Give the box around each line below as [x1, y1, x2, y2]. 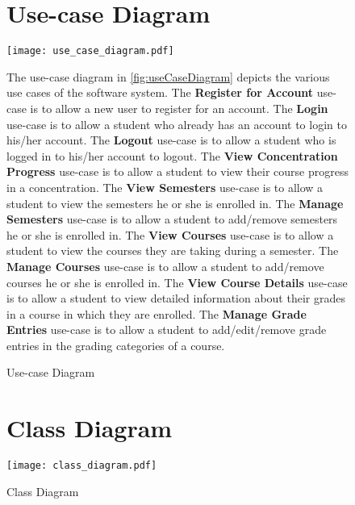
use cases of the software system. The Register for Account [6, 84, 314, 101]
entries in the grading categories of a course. [6, 336, 225, 353]
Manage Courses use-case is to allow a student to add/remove [6, 257, 324, 274]
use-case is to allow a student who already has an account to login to [6, 115, 347, 132]
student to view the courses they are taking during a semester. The [6, 242, 339, 259]
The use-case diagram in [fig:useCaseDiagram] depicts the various [6, 68, 330, 85]
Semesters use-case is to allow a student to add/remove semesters [6, 211, 338, 227]
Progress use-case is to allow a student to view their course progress [6, 163, 349, 180]
